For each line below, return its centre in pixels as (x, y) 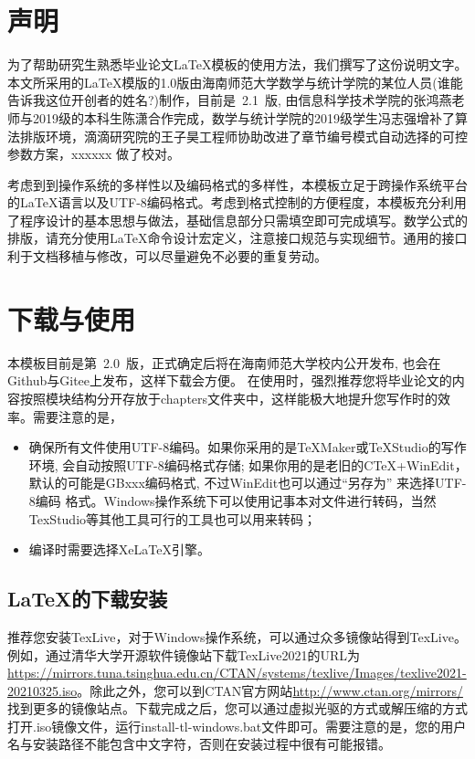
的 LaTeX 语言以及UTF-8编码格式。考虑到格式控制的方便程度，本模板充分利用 (237, 202)
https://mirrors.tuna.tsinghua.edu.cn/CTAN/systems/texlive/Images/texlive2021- (237, 673)
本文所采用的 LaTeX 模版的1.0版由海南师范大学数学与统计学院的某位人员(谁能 (235, 82)
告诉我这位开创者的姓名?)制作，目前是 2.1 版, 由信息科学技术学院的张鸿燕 (230, 100)
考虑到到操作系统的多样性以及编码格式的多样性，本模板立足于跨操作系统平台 (237, 184)
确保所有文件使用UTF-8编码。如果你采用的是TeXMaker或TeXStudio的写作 (248, 447)
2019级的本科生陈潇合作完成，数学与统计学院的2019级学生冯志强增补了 (243, 117)
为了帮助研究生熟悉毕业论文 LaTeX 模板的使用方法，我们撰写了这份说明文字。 (237, 64)
